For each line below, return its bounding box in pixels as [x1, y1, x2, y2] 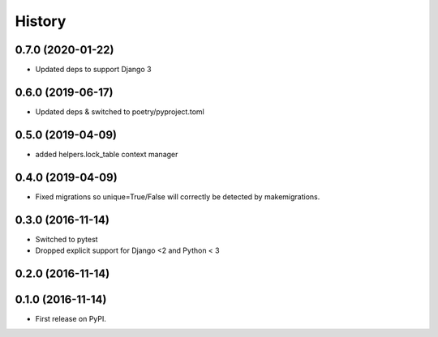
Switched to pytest [35, 234, 98, 244]
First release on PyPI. [35, 314, 107, 323]
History [15, 12, 67, 30]
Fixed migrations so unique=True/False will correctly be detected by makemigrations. [35, 191, 320, 202]
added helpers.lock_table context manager [35, 149, 178, 159]
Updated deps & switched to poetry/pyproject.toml [35, 106, 204, 117]
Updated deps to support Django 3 [35, 65, 152, 75]
